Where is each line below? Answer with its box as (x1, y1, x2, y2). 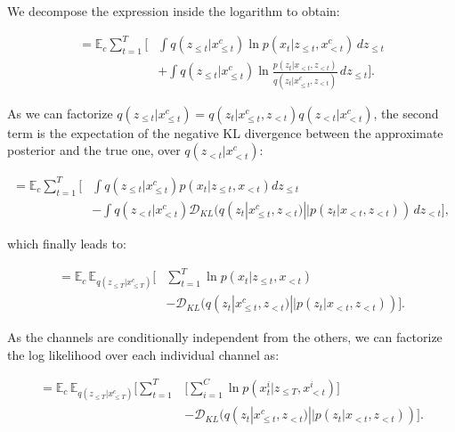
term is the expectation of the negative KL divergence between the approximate (7, 123, 443, 142)
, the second (373, 103, 439, 122)
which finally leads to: (7, 233, 126, 252)
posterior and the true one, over (7, 141, 181, 159)
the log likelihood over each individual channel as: (7, 345, 280, 363)
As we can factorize (7, 103, 113, 122)
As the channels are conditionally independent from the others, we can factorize (7, 328, 443, 346)
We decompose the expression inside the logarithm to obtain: (7, 2, 340, 20)
